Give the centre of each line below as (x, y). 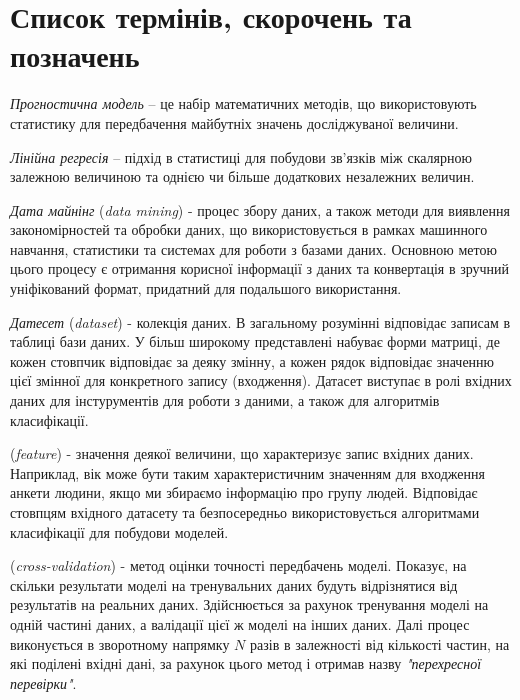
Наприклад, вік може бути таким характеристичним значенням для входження (247, 472)
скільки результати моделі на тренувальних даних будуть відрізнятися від (234, 584)
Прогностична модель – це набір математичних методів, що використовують (243, 103)
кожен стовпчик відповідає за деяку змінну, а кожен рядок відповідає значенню (252, 360)
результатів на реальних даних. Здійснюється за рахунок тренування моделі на (249, 604)
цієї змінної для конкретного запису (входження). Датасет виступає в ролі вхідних (261, 380)
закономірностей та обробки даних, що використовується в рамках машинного (249, 229)
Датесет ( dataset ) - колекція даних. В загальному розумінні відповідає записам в (260, 321)
